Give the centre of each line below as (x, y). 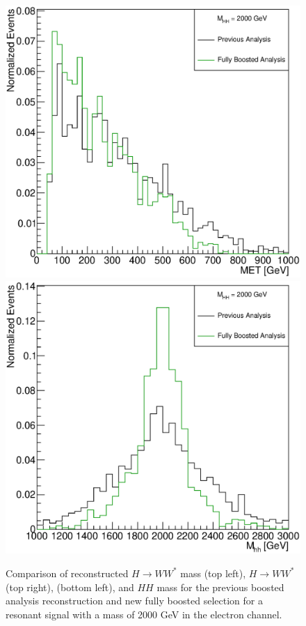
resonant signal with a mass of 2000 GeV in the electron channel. (144, 614)
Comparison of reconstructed (67, 573)
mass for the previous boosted (220, 587)
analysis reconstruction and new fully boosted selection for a (134, 601)
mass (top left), (213, 573)
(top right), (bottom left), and (70, 587)
